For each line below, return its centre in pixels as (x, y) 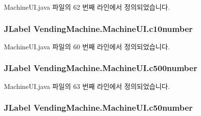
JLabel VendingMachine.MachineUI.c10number (98, 28)
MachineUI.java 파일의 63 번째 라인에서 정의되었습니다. (87, 86)
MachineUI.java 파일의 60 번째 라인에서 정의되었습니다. (87, 46)
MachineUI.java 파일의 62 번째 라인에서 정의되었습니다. (87, 7)
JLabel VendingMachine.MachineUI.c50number (98, 108)
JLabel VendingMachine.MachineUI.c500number (101, 68)
